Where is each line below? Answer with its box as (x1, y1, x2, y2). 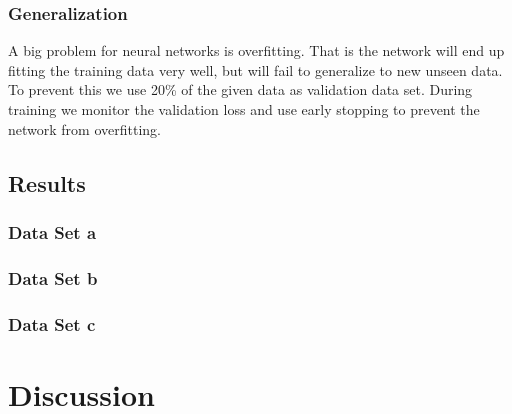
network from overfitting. (8, 118, 161, 139)
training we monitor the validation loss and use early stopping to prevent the (8, 99, 480, 119)
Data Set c (8, 311, 96, 336)
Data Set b (8, 265, 98, 290)
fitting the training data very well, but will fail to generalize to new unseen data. (8, 59, 503, 80)
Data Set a (8, 219, 97, 244)
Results (8, 167, 86, 198)
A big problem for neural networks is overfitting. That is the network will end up (8, 40, 505, 61)
